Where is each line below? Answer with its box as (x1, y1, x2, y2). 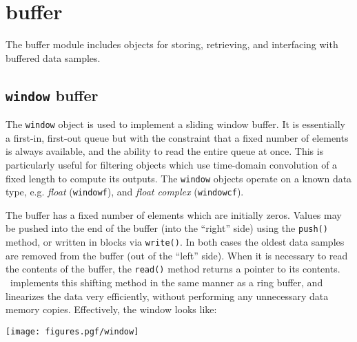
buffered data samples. (6, 50, 101, 65)
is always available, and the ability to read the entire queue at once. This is (6, 144, 324, 158)
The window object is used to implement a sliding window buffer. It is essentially (6, 117, 345, 131)
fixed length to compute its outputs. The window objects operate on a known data (6, 171, 352, 185)
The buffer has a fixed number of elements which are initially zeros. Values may (6, 207, 342, 222)
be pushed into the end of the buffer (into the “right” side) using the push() (6, 221, 328, 235)
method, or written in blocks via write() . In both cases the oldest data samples (6, 235, 345, 249)
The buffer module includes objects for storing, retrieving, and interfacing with (6, 37, 338, 52)
